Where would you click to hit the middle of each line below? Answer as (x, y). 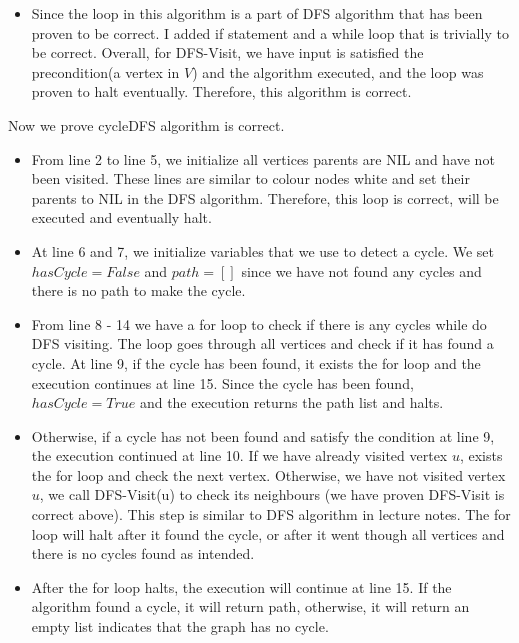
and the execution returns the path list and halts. (291, 402)
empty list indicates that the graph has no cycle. (180, 626)
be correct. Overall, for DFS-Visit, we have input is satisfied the (227, 52)
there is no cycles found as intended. (143, 553)
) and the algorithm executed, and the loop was (338, 71)
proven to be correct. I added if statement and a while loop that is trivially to (270, 32)
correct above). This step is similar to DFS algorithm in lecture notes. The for (271, 514)
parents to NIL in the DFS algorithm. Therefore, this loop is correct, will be (265, 197)
